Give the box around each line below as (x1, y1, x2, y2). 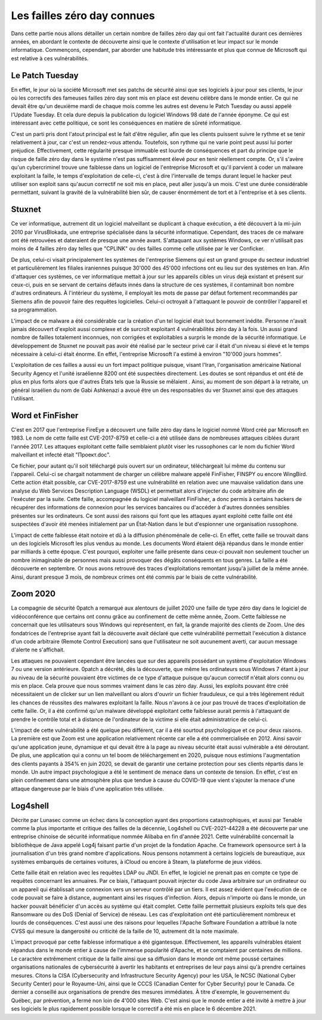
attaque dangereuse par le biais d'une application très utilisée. (11, 785, 164, 792)
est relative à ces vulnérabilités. (11, 54, 89, 62)
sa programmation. (11, 306, 58, 313)
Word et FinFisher (11, 410, 79, 421)
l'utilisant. (11, 395, 35, 402)
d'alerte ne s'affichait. (11, 646, 65, 653)
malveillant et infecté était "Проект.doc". (11, 451, 111, 459)
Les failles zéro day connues (11, 9, 155, 22)
